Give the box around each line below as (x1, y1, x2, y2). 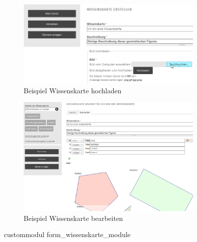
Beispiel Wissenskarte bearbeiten (24, 213, 123, 223)
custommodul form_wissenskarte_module (4, 229, 131, 240)
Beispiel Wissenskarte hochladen (24, 85, 122, 95)
